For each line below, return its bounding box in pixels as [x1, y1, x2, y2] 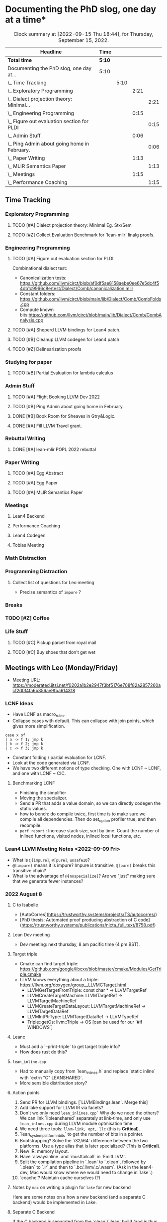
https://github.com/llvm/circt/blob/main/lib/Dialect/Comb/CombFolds [19, 296, 162, 302]
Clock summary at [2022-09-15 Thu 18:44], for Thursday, [13, 30, 154, 37]
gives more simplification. [12, 723, 66, 729]
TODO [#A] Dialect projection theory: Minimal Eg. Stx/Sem [12, 222, 132, 228]
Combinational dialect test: [12, 265, 68, 271]
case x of [5, 733, 26, 738]
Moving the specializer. [19, 795, 68, 801]
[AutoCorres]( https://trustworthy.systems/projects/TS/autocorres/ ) [19, 912, 158, 917]
